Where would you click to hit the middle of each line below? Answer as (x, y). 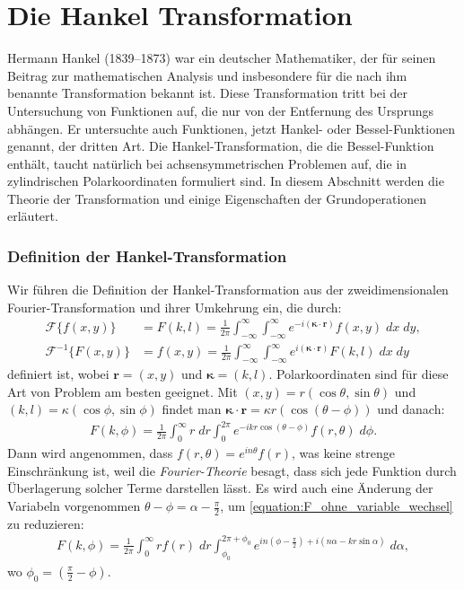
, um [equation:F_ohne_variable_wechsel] (337, 506)
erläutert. (33, 216)
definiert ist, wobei (58, 374)
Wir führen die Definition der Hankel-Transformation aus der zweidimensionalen (228, 290)
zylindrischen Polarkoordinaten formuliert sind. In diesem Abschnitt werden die (226, 181)
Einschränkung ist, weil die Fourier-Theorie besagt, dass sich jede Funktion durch (232, 470)
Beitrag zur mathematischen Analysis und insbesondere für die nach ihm (207, 75)
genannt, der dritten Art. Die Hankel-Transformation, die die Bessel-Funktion (221, 146)
